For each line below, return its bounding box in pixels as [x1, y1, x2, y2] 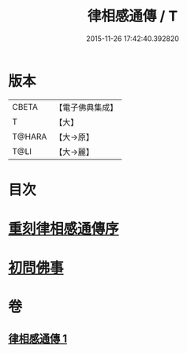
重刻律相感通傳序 [8, 220, 120, 238]
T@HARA [12, 131, 47, 142]
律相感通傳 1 [8, 332, 68, 345]
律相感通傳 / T [87, 7, 178, 25]
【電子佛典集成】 [54, 102, 118, 113]
